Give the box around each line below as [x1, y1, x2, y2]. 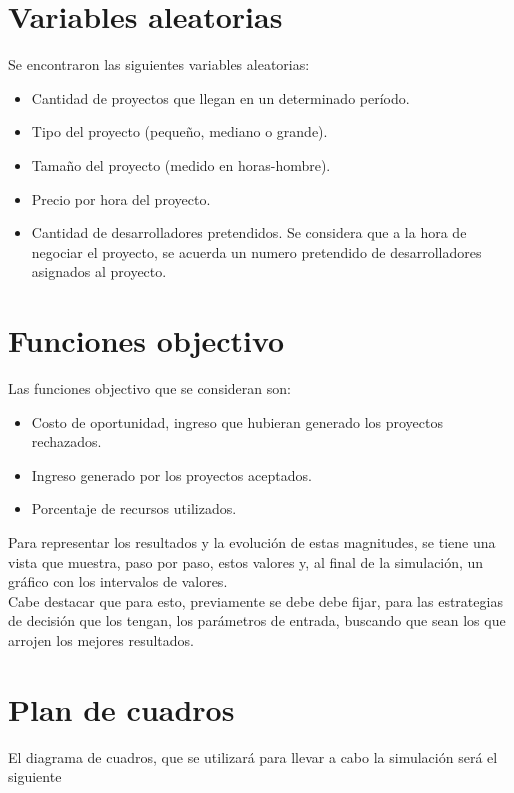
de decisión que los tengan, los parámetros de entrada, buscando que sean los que [8, 610, 506, 631]
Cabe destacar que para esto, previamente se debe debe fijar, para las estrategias [8, 590, 503, 611]
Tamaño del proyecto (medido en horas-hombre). [31, 154, 331, 175]
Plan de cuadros [8, 688, 235, 729]
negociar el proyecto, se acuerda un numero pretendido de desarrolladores [31, 241, 482, 262]
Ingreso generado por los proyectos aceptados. [31, 464, 312, 485]
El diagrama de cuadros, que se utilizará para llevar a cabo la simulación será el [8, 746, 498, 767]
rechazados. [31, 431, 102, 452]
